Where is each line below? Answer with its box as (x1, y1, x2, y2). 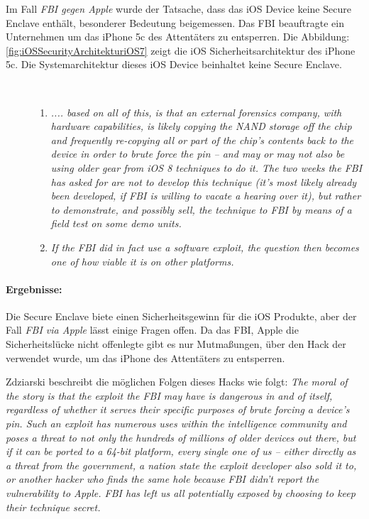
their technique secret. (6, 499, 101, 514)
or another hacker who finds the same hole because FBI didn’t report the (6, 471, 319, 486)
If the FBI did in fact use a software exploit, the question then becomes (50, 239, 359, 254)
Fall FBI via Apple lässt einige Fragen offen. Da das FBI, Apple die (6, 322, 299, 337)
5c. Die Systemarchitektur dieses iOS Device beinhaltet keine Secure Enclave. (6, 57, 342, 72)
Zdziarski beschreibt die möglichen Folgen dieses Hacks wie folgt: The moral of (6, 374, 348, 389)
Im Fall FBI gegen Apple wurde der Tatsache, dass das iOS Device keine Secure (6, 1, 351, 16)
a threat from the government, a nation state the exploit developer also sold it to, (6, 457, 357, 472)
